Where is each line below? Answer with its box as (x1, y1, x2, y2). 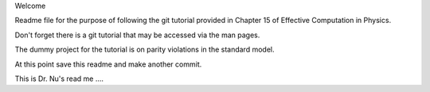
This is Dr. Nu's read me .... (14, 74, 104, 83)
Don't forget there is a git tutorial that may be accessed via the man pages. (14, 30, 260, 40)
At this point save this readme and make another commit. (14, 59, 202, 69)
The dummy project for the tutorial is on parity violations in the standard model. (14, 44, 275, 55)
